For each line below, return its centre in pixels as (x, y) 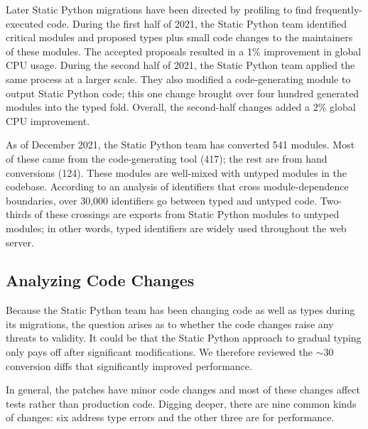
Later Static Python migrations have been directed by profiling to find (159, 9)
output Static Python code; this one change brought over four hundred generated (183, 93)
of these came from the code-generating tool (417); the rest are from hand (167, 158)
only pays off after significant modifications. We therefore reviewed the (159, 352)
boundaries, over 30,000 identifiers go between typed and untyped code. (162, 200)
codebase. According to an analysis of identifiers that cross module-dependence (177, 186)
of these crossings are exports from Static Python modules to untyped (187, 214)
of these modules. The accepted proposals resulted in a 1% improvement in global (184, 51)
